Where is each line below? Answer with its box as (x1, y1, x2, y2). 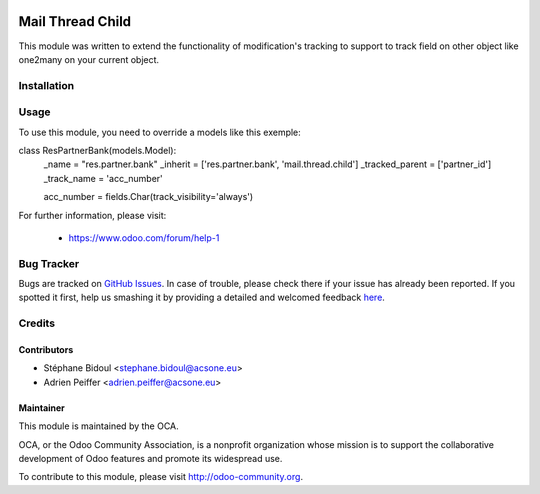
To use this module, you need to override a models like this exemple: (18, 126, 302, 138)
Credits (18, 316, 55, 330)
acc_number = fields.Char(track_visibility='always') (43, 191, 254, 203)
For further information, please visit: (18, 209, 167, 221)
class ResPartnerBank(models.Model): (18, 145, 177, 156)
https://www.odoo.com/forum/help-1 (68, 231, 220, 244)
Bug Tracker (18, 256, 80, 270)
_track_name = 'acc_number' (43, 172, 164, 184)
